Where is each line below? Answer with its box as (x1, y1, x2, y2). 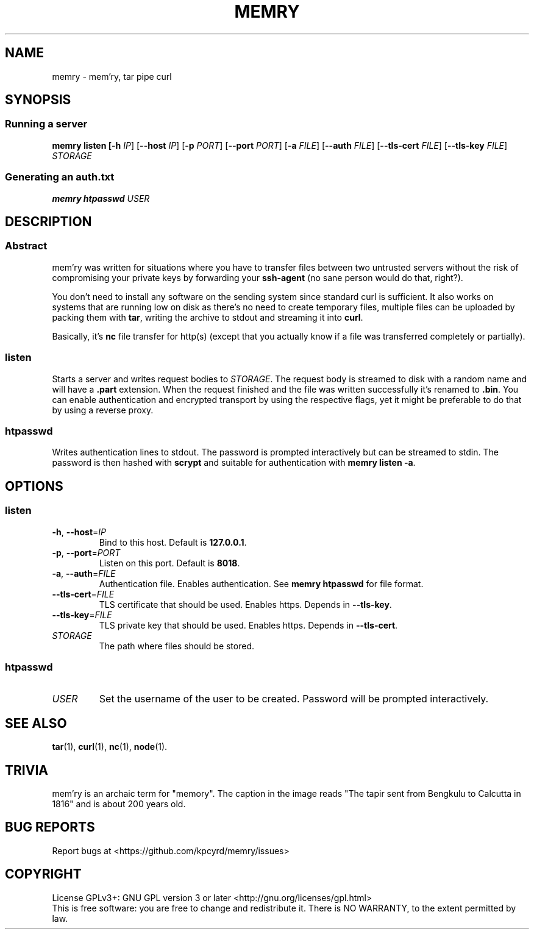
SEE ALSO (5, 715, 67, 731)
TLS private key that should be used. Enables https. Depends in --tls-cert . (99, 619, 398, 630)
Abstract (5, 240, 48, 252)
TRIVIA (5, 762, 48, 778)
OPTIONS (5, 478, 63, 494)
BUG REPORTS (5, 819, 95, 835)
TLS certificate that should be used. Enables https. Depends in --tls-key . (99, 599, 392, 610)
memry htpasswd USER (52, 193, 150, 204)
